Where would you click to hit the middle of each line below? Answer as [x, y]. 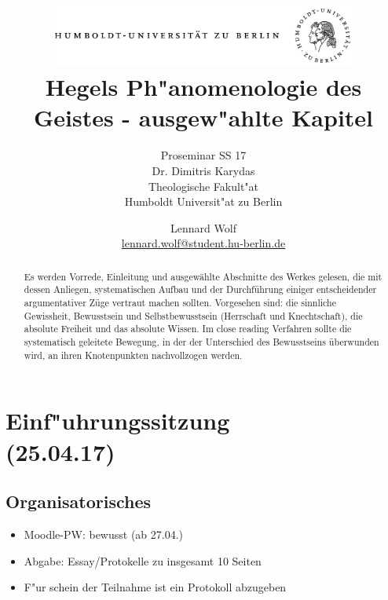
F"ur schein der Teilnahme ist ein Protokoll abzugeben [155, 587]
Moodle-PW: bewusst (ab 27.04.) [103, 534]
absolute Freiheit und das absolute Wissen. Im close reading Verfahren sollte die [188, 329]
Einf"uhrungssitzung [118, 421]
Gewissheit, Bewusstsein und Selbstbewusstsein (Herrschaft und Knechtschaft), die [193, 315]
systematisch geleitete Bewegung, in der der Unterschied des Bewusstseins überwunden [201, 342]
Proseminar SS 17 [203, 155]
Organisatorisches [79, 501]
